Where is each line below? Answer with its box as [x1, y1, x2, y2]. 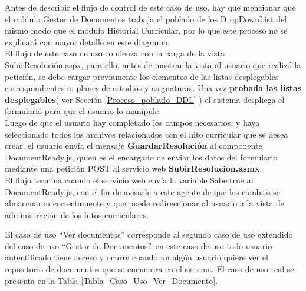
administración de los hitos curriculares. [5, 208, 149, 220]
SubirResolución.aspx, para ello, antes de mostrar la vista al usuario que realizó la [5, 58, 301, 71]
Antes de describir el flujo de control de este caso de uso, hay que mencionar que [5, 1, 296, 13]
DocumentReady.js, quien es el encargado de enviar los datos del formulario [5, 150, 278, 163]
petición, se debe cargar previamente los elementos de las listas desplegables [5, 70, 279, 82]
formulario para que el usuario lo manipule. [5, 105, 162, 117]
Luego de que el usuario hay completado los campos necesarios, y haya [5, 116, 260, 128]
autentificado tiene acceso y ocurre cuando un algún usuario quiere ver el [5, 251, 268, 263]
